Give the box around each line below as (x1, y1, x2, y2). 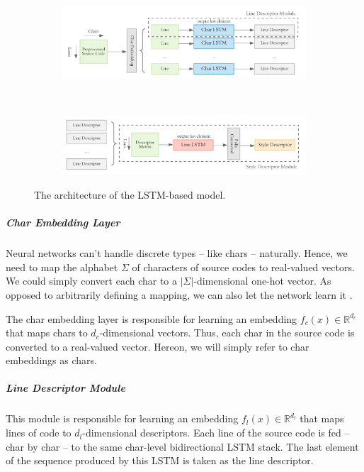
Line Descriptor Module (6, 380, 125, 395)
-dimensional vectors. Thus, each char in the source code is (99, 325, 355, 340)
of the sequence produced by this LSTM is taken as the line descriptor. (6, 453, 314, 468)
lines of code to (6, 425, 72, 440)
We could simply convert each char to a (6, 273, 178, 288)
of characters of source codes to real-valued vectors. (132, 259, 355, 274)
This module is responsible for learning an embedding (6, 411, 239, 426)
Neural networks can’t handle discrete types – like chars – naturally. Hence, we (6, 246, 348, 260)
